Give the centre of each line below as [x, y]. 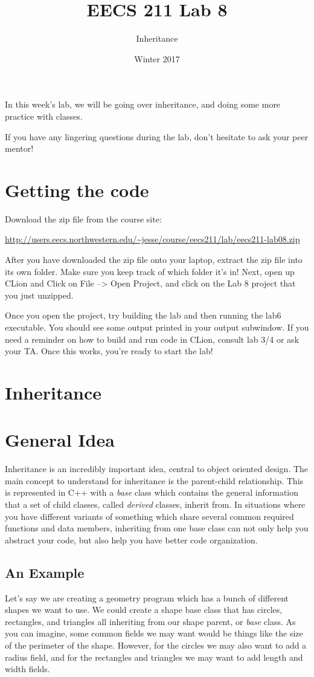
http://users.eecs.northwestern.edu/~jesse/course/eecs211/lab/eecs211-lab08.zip [152, 239]
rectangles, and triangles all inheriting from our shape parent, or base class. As [150, 621]
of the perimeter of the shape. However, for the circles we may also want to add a [156, 645]
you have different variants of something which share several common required [149, 516]
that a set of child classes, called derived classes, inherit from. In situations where [155, 504]
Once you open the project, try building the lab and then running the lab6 [143, 315]
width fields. [27, 669]
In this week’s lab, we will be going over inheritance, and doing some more [143, 104]
